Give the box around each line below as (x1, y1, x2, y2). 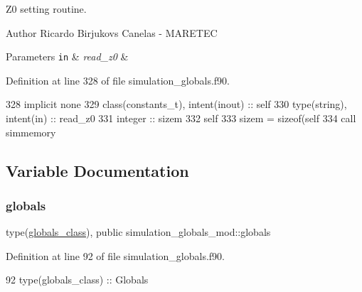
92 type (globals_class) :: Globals (6, 272, 149, 287)
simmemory (6, 124, 56, 139)
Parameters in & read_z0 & (6, 49, 129, 64)
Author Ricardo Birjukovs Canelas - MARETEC (6, 25, 218, 40)
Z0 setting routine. (6, 1, 87, 16)
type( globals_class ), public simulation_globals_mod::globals (6, 225, 271, 239)
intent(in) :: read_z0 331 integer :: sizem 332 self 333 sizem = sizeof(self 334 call (6, 111, 356, 126)
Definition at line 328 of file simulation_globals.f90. (6, 72, 230, 87)
